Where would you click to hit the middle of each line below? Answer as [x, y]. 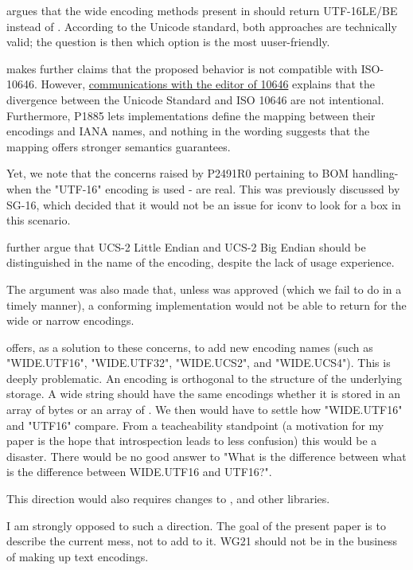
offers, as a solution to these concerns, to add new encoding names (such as [190, 347]
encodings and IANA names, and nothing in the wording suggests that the [188, 131]
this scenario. [39, 220]
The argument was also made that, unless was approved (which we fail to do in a [204, 289]
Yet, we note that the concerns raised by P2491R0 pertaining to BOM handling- [203, 173]
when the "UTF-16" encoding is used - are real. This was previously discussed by [203, 188]
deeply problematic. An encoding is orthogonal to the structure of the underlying [205, 378]
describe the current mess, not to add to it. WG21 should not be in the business [202, 541]
